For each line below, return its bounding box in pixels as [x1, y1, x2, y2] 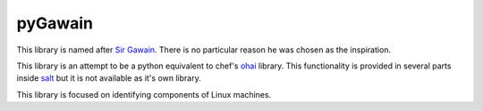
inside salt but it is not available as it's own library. [16, 73, 201, 83]
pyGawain [16, 13, 94, 33]
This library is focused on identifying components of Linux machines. [16, 89, 272, 99]
